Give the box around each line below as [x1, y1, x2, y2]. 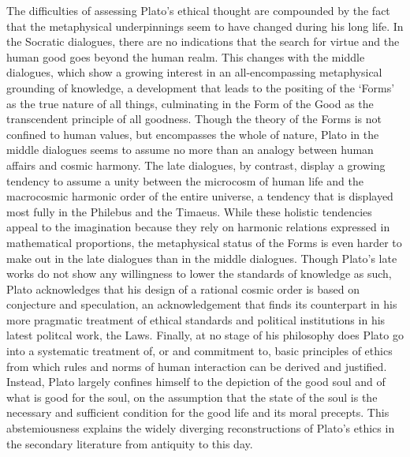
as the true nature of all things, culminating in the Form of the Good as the [6, 95, 374, 111]
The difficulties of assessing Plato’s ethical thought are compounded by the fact [6, 2, 390, 18]
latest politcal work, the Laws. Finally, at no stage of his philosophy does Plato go [6, 327, 404, 343]
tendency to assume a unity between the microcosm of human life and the [6, 172, 363, 189]
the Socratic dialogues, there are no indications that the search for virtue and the [6, 33, 400, 50]
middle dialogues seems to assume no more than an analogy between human [6, 141, 374, 158]
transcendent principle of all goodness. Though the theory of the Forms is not [6, 111, 382, 127]
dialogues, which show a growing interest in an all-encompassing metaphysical [6, 64, 382, 81]
